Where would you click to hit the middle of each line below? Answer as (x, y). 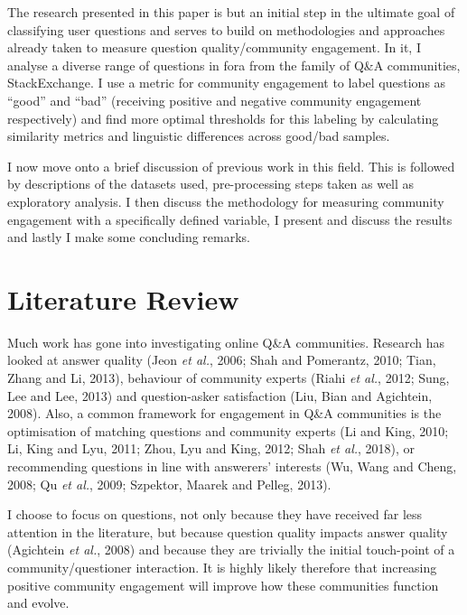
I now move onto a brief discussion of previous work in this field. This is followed (231, 166)
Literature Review (123, 298)
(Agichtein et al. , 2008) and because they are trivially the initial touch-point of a (231, 550)
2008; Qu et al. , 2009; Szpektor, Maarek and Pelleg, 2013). (169, 484)
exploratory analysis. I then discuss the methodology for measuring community (226, 201)
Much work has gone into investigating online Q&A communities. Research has (226, 342)
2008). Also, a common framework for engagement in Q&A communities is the (224, 413)
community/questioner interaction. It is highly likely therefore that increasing (222, 567)
